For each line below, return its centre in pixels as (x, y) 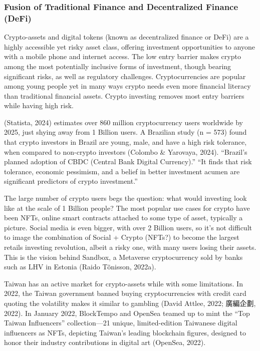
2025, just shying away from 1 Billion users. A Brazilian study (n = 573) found (125, 132)
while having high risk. (39, 105)
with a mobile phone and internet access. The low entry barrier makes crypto (122, 56)
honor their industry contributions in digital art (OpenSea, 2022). (105, 342)
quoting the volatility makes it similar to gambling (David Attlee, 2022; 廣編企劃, (130, 303)
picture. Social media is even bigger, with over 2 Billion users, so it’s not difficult (128, 227)
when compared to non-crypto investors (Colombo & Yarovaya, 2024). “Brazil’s (126, 151)
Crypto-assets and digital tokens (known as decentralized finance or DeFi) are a (126, 37)
